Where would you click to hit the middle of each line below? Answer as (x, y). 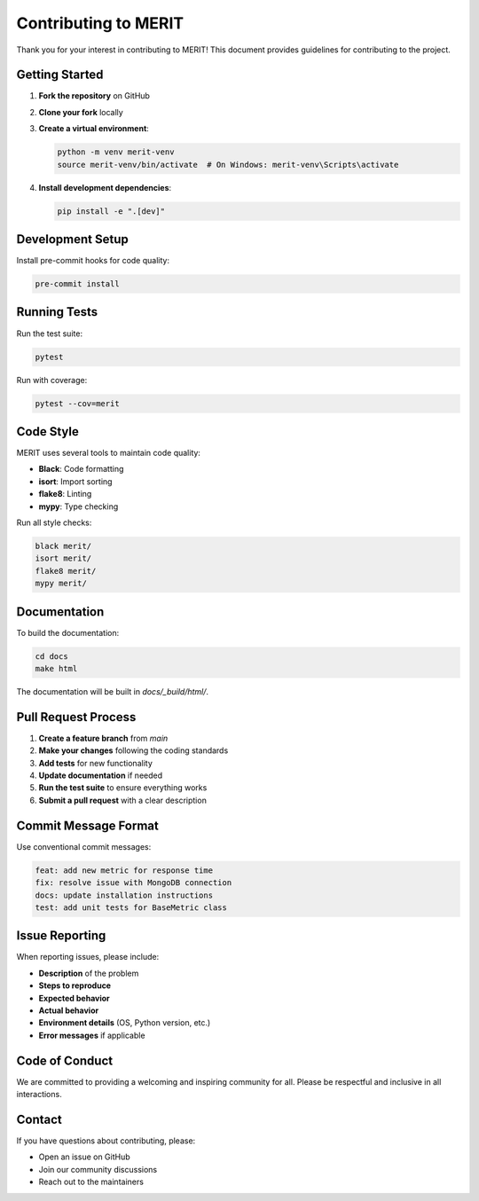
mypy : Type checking (79, 506)
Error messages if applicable (92, 1035)
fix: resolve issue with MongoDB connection (133, 883)
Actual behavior (69, 1010)
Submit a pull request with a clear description (123, 800)
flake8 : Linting (65, 494)
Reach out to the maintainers (91, 1182)
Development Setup (72, 239)
